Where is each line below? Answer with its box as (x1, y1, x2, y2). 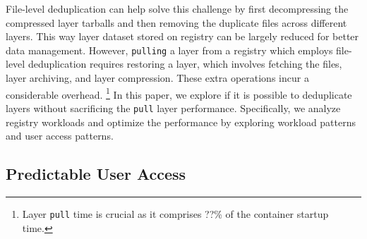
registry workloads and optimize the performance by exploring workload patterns (6, 114, 356, 129)
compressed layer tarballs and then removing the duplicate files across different (6, 15, 347, 30)
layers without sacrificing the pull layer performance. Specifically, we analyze (6, 100, 341, 115)
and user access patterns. (6, 128, 114, 143)
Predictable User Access (6, 163, 186, 185)
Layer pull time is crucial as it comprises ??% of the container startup (22, 206, 329, 221)
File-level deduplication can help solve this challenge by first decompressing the (6, 1, 349, 16)
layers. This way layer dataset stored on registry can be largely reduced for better (6, 29, 359, 44)
